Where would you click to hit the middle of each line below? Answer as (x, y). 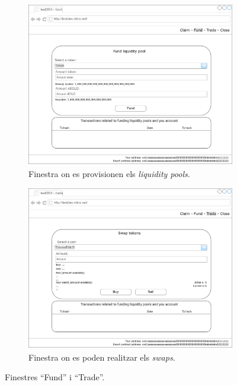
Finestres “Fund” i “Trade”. (55, 377)
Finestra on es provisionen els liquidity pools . (109, 174)
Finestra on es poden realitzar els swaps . (102, 357)
